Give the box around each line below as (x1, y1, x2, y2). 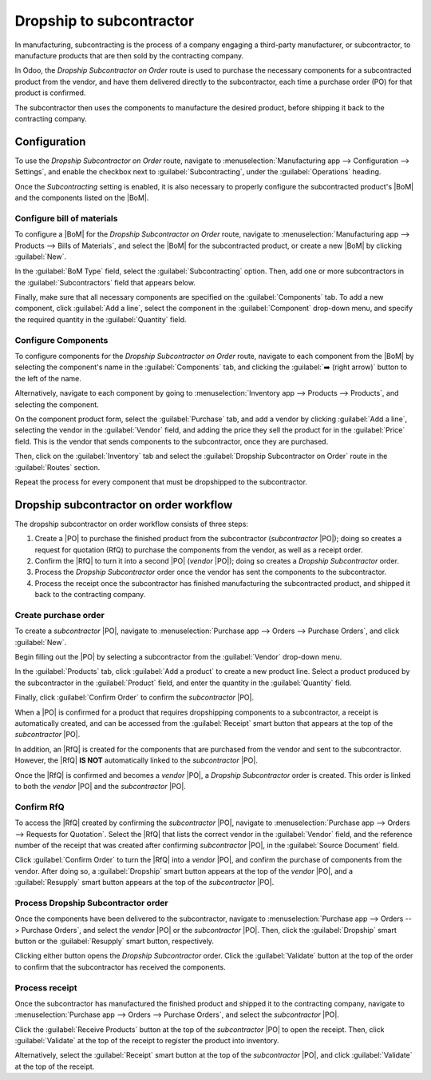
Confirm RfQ (14, 801, 65, 812)
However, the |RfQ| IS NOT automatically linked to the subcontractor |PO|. (14, 755, 259, 765)
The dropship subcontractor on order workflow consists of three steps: (14, 519, 249, 528)
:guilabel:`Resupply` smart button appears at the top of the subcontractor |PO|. (14, 878, 275, 887)
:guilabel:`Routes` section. (14, 462, 101, 472)
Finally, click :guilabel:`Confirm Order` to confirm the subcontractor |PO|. (14, 692, 255, 703)
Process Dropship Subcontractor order (14, 897, 168, 908)
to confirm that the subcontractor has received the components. (14, 962, 227, 971)
